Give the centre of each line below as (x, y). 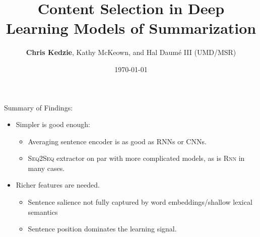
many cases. (46, 168)
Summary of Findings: (39, 107)
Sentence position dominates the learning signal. (102, 229)
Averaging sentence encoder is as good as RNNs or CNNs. (117, 141)
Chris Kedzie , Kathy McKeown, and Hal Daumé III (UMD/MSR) (131, 52)
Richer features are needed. (58, 185)
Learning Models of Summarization (131, 28)
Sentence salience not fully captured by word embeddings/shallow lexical (140, 202)
